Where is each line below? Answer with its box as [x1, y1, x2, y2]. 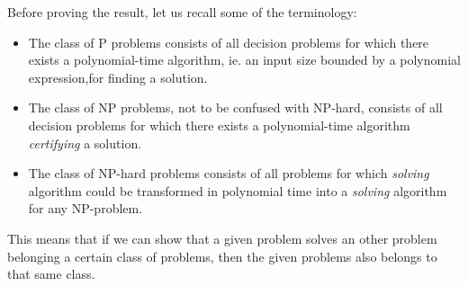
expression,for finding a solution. [28, 67, 208, 86]
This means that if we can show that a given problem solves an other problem [7, 228, 437, 247]
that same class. [7, 264, 95, 283]
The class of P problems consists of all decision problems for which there [28, 32, 429, 51]
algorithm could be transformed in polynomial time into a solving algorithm [28, 181, 447, 200]
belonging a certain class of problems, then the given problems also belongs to [7, 246, 437, 265]
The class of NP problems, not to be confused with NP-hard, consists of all [28, 98, 443, 117]
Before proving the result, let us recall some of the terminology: [7, 3, 357, 21]
